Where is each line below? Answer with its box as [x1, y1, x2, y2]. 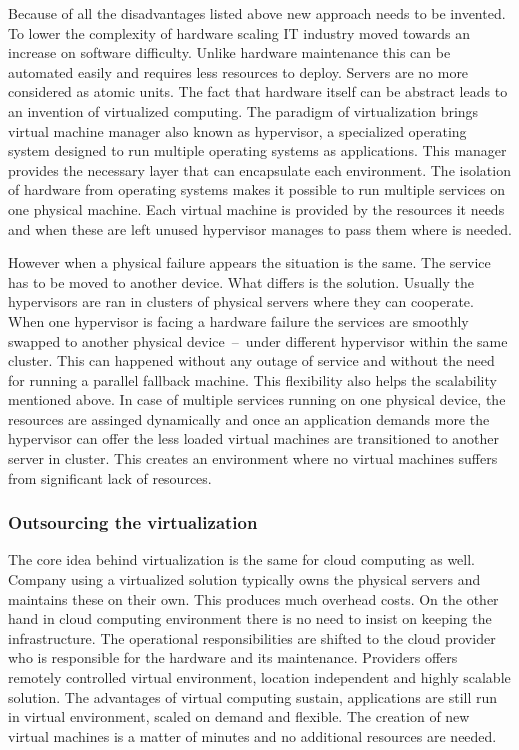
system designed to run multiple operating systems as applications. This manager [8, 140, 507, 161]
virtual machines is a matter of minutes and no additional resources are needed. [8, 725, 497, 746]
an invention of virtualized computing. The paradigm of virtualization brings [8, 100, 479, 121]
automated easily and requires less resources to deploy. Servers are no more [8, 61, 469, 82]
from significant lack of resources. [8, 467, 212, 488]
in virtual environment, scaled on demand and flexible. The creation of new [8, 706, 470, 727]
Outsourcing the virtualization [8, 510, 258, 535]
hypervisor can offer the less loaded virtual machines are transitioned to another [8, 428, 500, 449]
